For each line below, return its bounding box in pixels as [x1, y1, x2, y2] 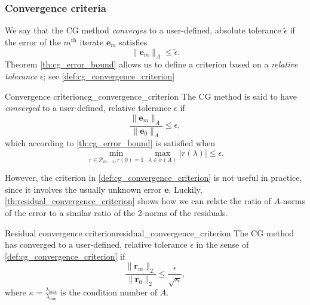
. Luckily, [168, 183, 202, 195]
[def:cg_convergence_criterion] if [5, 249, 125, 262]
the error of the [5, 35, 61, 48]
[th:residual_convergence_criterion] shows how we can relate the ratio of [5, 195, 271, 207]
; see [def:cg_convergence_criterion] [43, 70, 175, 82]
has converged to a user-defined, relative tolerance [5, 238, 188, 251]
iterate [79, 35, 104, 48]
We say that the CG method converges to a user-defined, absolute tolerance [5, 24, 281, 36]
